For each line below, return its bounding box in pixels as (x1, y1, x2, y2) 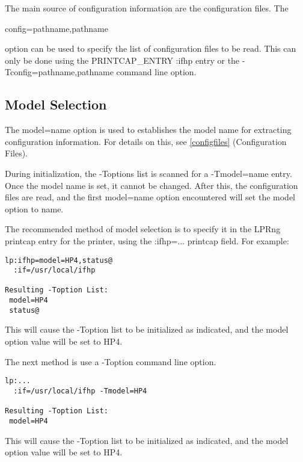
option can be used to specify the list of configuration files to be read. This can (5, 42, 296, 55)
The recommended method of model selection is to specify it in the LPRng (5, 223, 281, 235)
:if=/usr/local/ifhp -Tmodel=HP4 (13, 386, 147, 395)
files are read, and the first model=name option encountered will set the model (5, 191, 295, 203)
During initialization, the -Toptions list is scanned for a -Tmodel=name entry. (5, 167, 292, 179)
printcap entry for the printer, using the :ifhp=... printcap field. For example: (5, 234, 289, 247)
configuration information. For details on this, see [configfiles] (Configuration (5, 135, 287, 147)
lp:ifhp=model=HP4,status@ (5, 256, 112, 265)
